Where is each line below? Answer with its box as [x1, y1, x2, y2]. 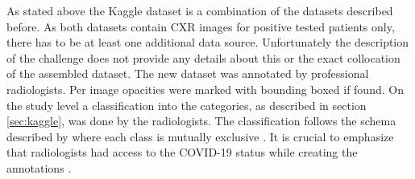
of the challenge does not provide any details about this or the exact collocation [6, 49, 400, 66]
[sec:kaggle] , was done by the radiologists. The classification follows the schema [6, 112, 396, 129]
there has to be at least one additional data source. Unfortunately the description [6, 34, 409, 51]
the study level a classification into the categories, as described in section [6, 96, 367, 113]
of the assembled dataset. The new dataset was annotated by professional [6, 65, 369, 82]
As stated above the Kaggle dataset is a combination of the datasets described [6, 2, 393, 18]
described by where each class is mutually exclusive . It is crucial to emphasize [6, 128, 394, 144]
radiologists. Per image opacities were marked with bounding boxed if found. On [6, 80, 404, 97]
